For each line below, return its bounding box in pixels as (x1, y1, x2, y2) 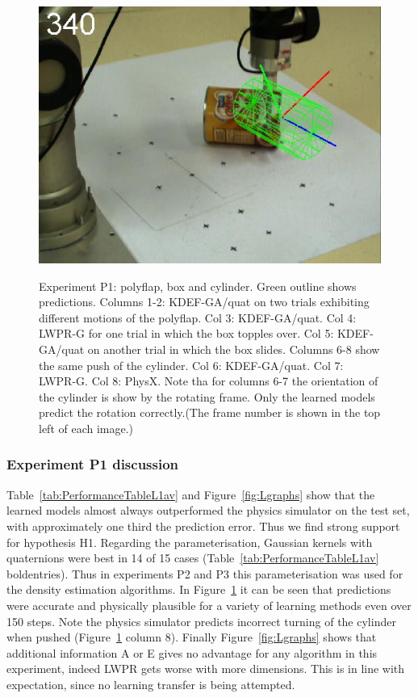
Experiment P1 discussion (6, 454, 179, 474)
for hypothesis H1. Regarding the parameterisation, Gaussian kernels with (6, 533, 373, 550)
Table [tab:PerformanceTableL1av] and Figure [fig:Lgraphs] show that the (6, 486, 375, 502)
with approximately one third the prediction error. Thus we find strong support (6, 517, 400, 534)
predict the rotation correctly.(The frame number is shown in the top (39, 404, 381, 421)
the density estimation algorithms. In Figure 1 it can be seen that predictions (6, 581, 391, 598)
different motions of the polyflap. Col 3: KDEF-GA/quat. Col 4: (39, 309, 357, 326)
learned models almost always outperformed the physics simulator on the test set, (6, 502, 410, 519)
